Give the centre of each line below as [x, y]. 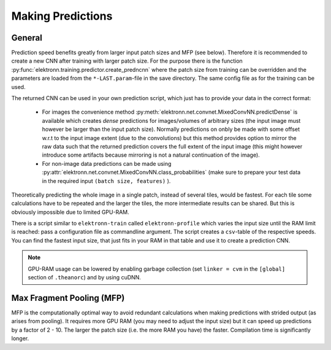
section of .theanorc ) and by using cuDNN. [84, 278]
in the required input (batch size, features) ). [106, 181]
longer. [20, 338]
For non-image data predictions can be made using [107, 163]
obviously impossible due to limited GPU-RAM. [70, 212]
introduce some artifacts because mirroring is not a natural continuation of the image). [151, 155]
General [27, 38]
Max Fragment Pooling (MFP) [68, 298]
